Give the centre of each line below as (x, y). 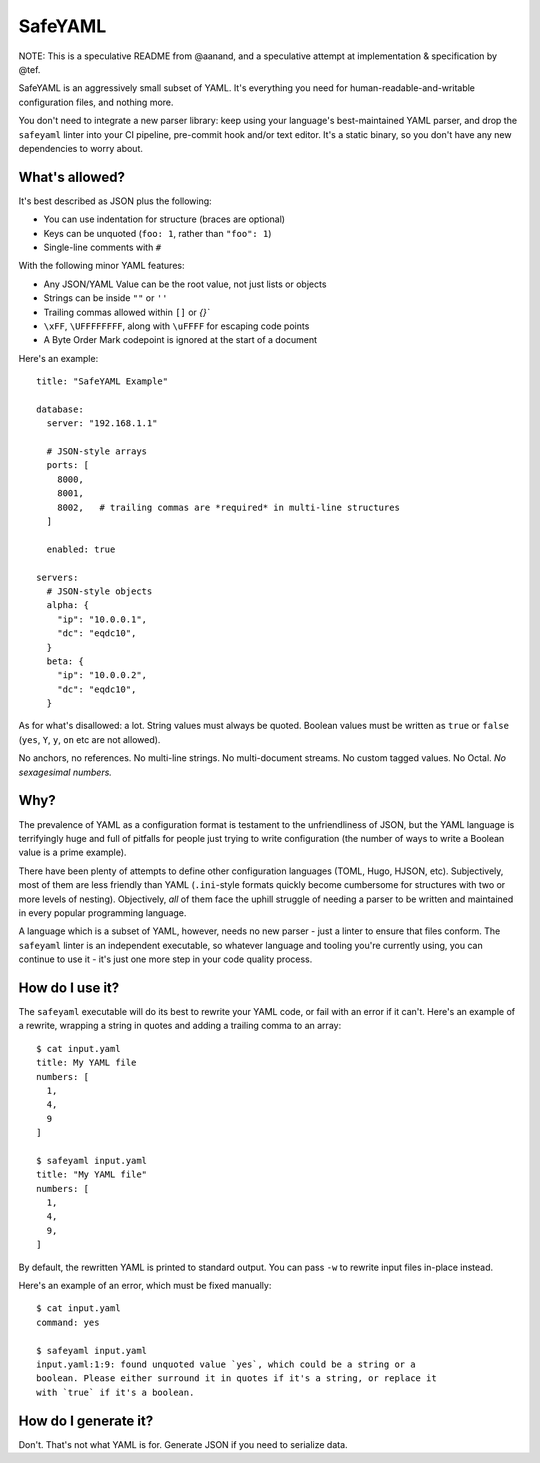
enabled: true (81, 549)
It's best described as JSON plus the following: (115, 201)
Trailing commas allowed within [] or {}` (126, 312)
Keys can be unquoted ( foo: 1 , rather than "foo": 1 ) (157, 233)
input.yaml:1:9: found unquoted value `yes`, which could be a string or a (226, 1364)
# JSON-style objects (99, 591)
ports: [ (68, 465)
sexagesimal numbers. (65, 772)
